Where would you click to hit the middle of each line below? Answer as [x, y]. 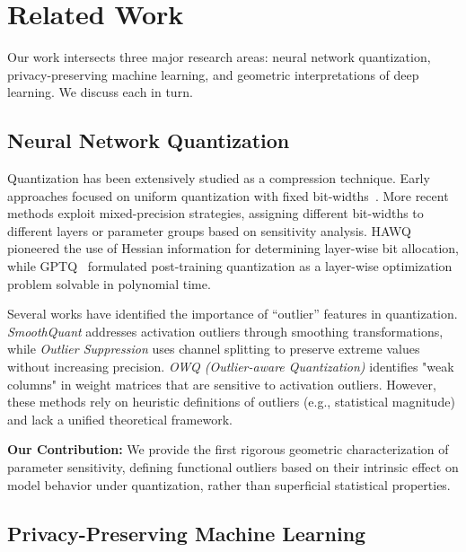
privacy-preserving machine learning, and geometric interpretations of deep [213, 74]
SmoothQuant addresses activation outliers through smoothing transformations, [225, 331]
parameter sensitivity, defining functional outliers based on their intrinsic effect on [233, 467]
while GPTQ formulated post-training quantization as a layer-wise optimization [230, 266]
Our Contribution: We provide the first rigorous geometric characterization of [228, 449]
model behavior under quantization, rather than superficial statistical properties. [229, 484]
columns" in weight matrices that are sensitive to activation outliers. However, [222, 384]
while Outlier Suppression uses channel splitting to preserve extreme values [214, 349]
